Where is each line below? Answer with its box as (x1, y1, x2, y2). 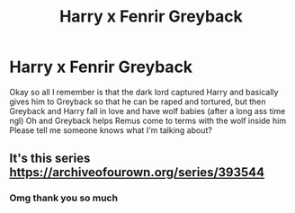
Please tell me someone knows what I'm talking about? (9, 124, 213, 136)
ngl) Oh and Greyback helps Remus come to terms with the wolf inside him (9, 115, 286, 126)
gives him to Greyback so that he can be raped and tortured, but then (9, 96, 267, 107)
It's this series (9, 151, 91, 166)
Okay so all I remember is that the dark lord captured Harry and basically (9, 86, 279, 97)
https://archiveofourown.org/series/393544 (9, 164, 265, 181)
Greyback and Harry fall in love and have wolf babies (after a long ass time (9, 105, 286, 116)
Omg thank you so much (9, 191, 119, 204)
